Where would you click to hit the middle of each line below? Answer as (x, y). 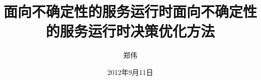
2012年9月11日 (130, 72)
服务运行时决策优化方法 (137, 31)
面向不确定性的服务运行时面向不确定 (123, 11)
